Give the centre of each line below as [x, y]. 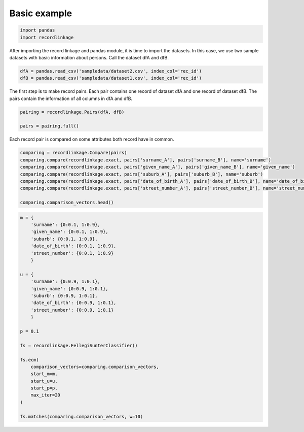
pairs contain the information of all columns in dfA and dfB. [71, 98]
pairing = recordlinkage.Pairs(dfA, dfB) [72, 112]
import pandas [37, 30]
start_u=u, [44, 381]
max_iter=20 [46, 395]
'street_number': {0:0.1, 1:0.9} [72, 253]
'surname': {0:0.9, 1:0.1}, [66, 281]
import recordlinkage [47, 37]
